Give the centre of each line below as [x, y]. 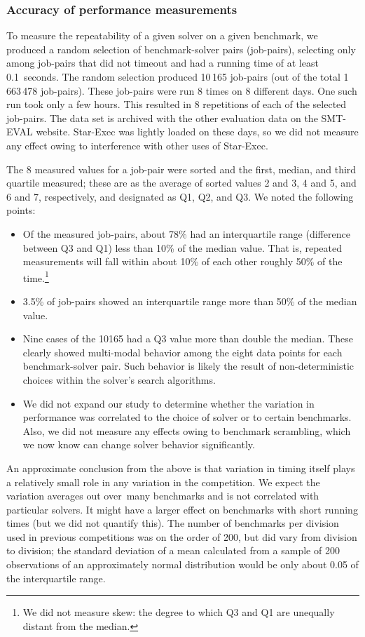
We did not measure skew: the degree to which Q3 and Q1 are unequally [179, 612]
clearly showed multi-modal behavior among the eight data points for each [182, 352]
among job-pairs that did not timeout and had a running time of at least [163, 63]
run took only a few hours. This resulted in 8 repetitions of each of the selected [177, 104]
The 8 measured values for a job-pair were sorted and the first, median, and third [181, 169]
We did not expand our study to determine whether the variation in [168, 403]
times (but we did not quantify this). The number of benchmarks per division [173, 523]
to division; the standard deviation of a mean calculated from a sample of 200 [173, 550]
